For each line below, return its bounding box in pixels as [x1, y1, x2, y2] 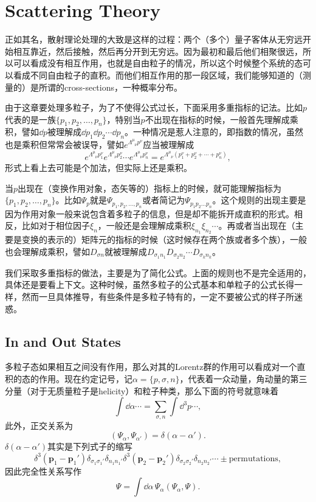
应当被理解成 [143, 138, 194, 151]
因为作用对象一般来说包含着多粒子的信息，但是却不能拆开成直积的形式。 [5, 207, 294, 220]
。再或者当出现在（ [218, 219, 295, 232]
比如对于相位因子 [21, 219, 90, 232]
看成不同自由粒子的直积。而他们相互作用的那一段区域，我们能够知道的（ [13, 68, 303, 81]
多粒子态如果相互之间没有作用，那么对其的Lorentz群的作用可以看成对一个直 [5, 360, 306, 373]
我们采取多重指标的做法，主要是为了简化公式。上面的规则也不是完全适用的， [5, 266, 311, 279]
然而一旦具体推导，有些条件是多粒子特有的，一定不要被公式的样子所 [21, 290, 294, 303]
